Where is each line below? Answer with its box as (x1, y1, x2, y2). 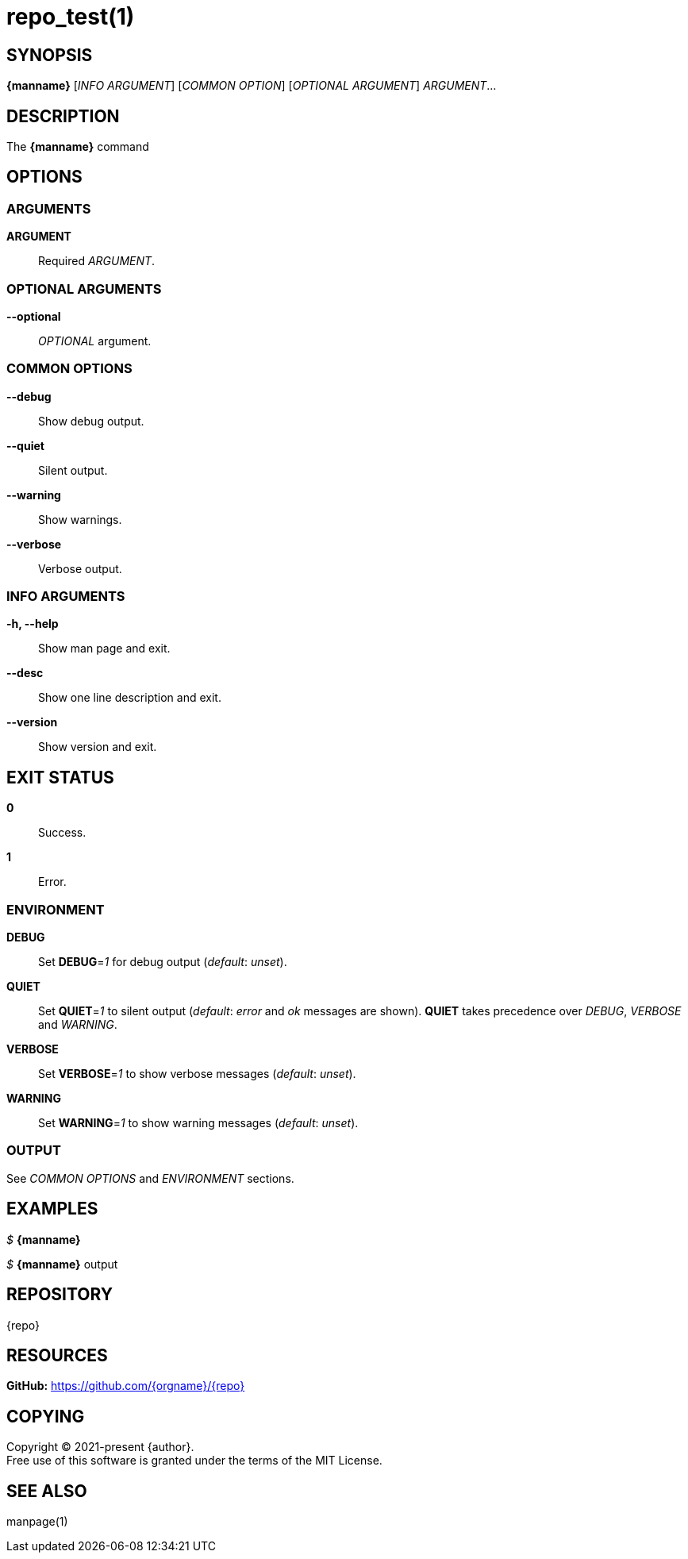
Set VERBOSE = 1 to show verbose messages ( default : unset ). (38, 1067, 356, 1081)
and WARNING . (38, 1018, 117, 1032)
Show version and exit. (38, 740, 157, 754)
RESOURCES (6, 1345, 108, 1365)
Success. (38, 826, 86, 840)
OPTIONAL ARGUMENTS (6, 280, 162, 297)
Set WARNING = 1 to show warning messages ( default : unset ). (38, 1116, 359, 1130)
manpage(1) (6, 1515, 68, 1529)
